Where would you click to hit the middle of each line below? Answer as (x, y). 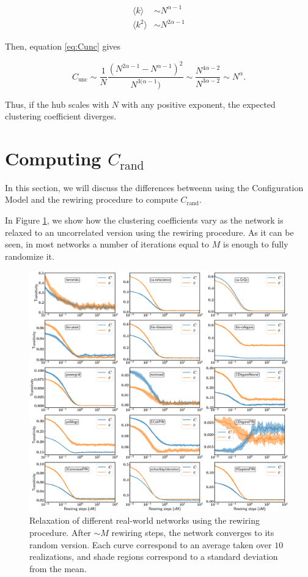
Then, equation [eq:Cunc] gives (63, 46)
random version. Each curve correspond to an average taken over (151, 544)
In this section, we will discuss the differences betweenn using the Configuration (154, 187)
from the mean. (58, 568)
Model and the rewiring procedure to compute (91, 199)
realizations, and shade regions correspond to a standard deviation (154, 556)
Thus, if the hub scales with (57, 104)
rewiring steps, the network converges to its (193, 532)
